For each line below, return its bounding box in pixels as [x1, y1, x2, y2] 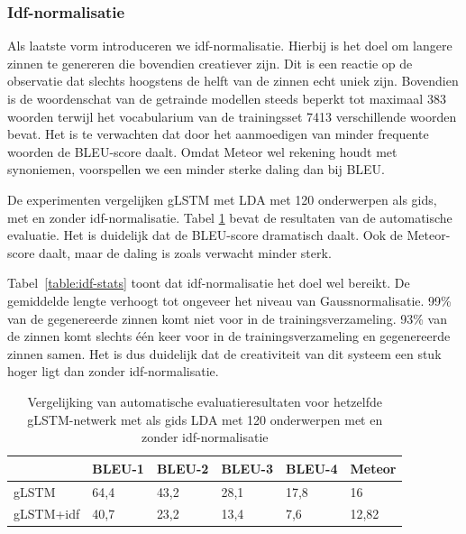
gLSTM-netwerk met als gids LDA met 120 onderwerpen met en [27, 410, 383, 428]
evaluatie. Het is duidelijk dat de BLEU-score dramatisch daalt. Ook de [7, 226, 403, 244]
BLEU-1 [92, 458, 144, 477]
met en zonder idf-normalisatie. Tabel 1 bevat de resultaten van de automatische [7, 207, 452, 226]
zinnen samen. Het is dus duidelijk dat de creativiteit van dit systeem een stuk [7, 344, 442, 363]
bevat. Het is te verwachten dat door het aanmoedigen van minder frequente [7, 124, 429, 143]
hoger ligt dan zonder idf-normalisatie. [7, 362, 219, 381]
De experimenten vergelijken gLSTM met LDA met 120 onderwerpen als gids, [7, 189, 437, 208]
